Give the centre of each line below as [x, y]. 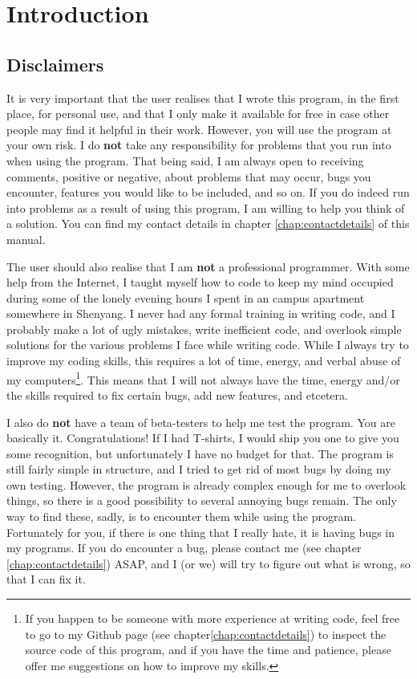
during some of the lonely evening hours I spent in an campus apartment [186, 297]
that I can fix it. [46, 579]
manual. [26, 239]
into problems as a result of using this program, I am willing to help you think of [206, 207]
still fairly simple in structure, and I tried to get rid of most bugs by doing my [199, 469]
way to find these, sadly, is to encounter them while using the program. [181, 516]
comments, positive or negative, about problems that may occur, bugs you [189, 176]
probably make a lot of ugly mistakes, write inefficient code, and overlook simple [204, 329]
